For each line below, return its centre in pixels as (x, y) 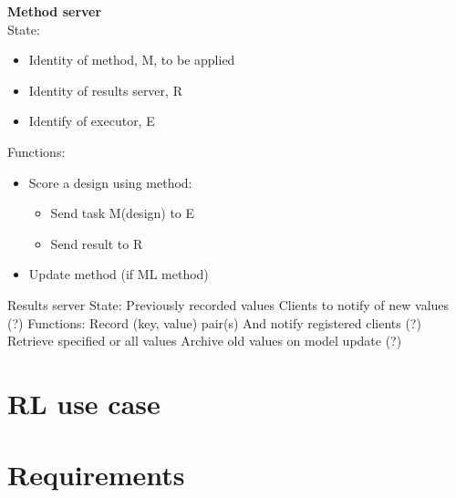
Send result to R (97, 243)
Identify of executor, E (92, 121)
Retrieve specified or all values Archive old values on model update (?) (205, 341)
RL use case (84, 403)
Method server (55, 11)
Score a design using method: (110, 182)
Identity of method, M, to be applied (132, 60)
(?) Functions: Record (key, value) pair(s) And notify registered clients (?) (214, 322)
